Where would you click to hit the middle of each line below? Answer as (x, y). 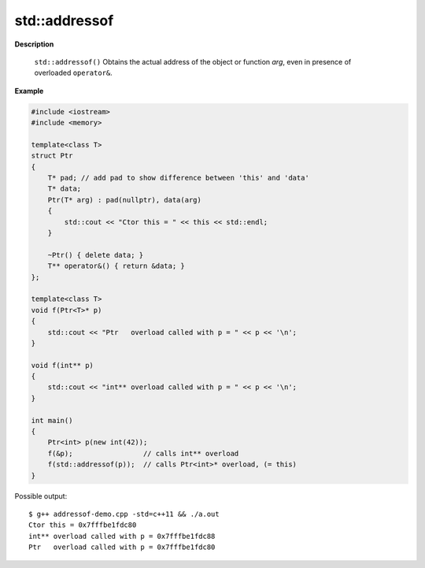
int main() (52, 420)
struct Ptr (52, 156)
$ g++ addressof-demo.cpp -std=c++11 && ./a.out (124, 514)
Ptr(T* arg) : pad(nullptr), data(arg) (125, 200)
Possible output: (41, 496)
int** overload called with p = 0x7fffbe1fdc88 (122, 536)
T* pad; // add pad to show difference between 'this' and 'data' (179, 178)
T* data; (65, 189)
